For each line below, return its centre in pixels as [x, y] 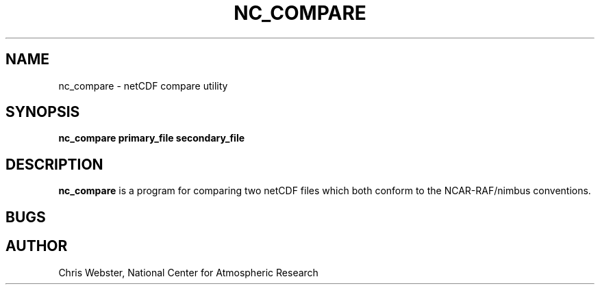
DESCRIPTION [54, 164]
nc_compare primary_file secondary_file [152, 138]
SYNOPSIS [43, 112]
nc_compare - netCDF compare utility [143, 85]
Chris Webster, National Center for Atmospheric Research [188, 272]
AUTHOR [37, 246]
